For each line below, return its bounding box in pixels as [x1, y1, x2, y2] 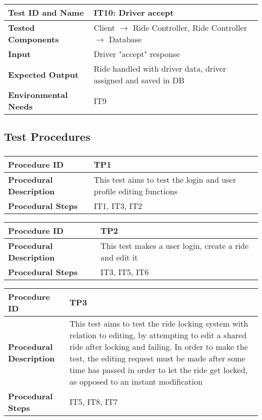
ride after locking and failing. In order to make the [70, 340, 248, 352]
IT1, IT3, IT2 [94, 199, 142, 212]
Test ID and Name [8, 7, 84, 18]
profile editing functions [94, 185, 178, 197]
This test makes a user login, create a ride [100, 239, 249, 251]
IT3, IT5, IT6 [100, 266, 149, 278]
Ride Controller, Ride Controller [133, 22, 247, 33]
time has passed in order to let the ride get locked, [70, 363, 248, 376]
